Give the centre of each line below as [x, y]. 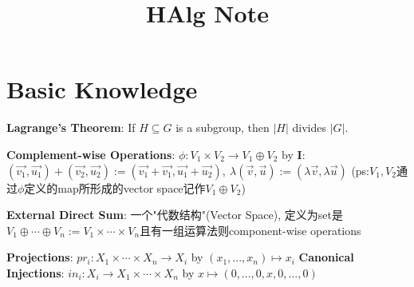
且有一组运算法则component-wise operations [250, 230]
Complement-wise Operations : [91, 154]
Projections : [40, 257]
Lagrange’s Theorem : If [71, 128]
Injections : [35, 272]
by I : [294, 154]
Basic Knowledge [102, 89]
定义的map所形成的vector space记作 [115, 187]
